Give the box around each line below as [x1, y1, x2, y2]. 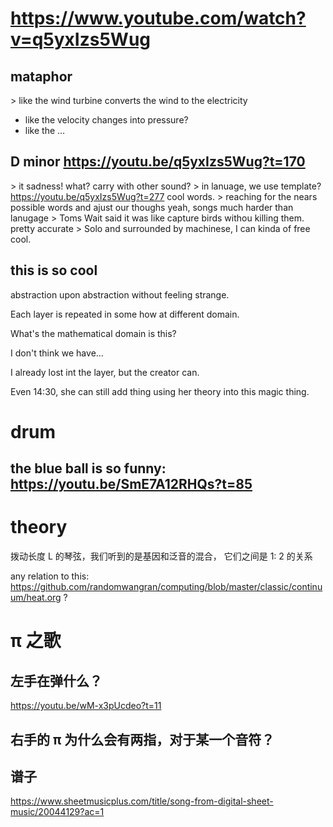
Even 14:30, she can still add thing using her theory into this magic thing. [10, 385, 310, 397]
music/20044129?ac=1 [10, 806, 105, 818]
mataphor [10, 68, 73, 85]
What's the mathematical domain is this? [10, 327, 177, 339]
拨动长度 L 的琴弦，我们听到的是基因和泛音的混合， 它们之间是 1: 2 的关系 [10, 550, 313, 562]
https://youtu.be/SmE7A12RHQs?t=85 [10, 476, 253, 493]
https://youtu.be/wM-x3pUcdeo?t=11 [10, 700, 162, 712]
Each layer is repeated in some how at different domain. [10, 308, 240, 320]
